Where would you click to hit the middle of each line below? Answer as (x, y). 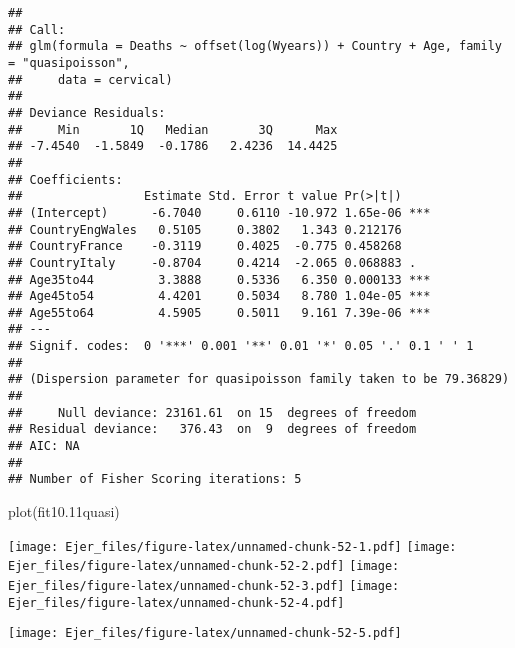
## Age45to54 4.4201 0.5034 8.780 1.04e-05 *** (219, 296)
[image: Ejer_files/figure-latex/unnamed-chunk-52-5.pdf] (205, 633)
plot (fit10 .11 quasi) (64, 511)
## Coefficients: (65, 179)
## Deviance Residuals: (87, 112)
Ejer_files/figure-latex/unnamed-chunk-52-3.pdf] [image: (204, 585)
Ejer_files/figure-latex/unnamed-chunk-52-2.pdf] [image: (204, 566)
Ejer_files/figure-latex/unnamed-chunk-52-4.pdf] (176, 602)
